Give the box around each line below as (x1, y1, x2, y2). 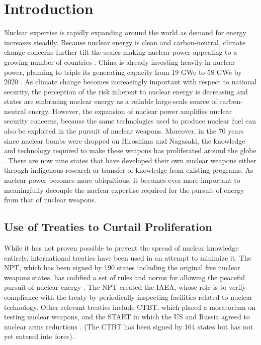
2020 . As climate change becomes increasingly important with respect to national (4, 76, 257, 87)
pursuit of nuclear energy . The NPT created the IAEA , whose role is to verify (4, 282, 246, 292)
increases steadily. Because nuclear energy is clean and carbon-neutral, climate (4, 37, 245, 47)
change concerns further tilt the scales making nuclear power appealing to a (4, 47, 237, 57)
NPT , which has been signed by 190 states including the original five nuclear (4, 262, 240, 273)
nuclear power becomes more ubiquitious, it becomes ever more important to (4, 175, 240, 185)
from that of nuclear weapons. (4, 194, 97, 205)
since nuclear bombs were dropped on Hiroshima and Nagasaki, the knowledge (4, 135, 245, 146)
